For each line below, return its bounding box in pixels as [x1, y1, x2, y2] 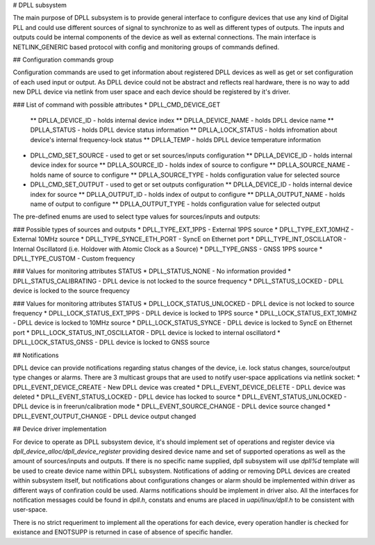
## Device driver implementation [12, 425, 107, 433]
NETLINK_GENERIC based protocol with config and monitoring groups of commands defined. [12, 42, 280, 51]
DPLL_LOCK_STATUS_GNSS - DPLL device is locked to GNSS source [12, 338, 210, 347]
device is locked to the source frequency [12, 286, 130, 295]
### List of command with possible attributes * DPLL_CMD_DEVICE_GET [12, 101, 221, 109]
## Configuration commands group [12, 55, 114, 64]
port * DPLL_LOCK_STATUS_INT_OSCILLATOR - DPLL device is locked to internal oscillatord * [12, 328, 281, 336]
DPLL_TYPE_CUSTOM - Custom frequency [12, 254, 135, 263]
